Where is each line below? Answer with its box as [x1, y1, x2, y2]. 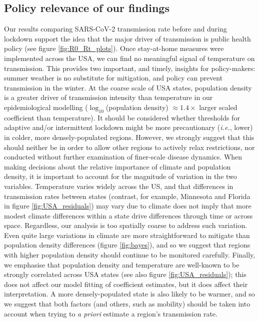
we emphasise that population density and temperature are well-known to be [4, 259, 239, 269]
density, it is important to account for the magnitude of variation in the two [4, 171, 237, 181]
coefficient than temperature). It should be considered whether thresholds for [4, 112, 240, 122]
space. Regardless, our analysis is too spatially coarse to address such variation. [4, 220, 247, 230]
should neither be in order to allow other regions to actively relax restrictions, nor [4, 141, 255, 152]
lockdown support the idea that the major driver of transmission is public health [4, 33, 251, 43]
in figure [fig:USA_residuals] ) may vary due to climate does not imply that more [4, 200, 251, 211]
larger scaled [199, 101, 237, 112]
